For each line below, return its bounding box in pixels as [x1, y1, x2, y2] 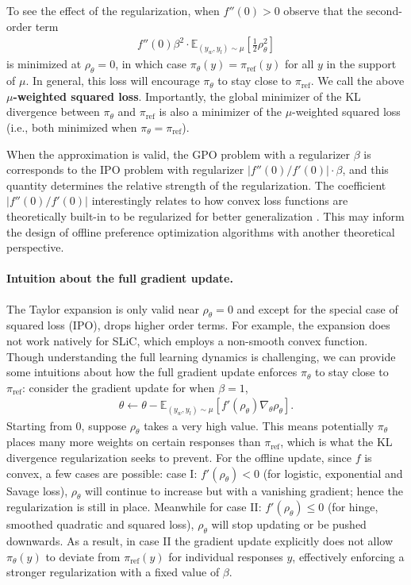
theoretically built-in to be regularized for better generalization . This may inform [6, 207, 405, 224]
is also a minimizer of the [159, 103, 282, 120]
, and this [342, 161, 389, 178]
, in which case [115, 56, 187, 72]
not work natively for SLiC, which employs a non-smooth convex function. [6, 332, 368, 348]
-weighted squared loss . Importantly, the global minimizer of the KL [13, 87, 361, 104]
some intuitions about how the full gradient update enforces [6, 364, 298, 380]
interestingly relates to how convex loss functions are [91, 192, 348, 209]
